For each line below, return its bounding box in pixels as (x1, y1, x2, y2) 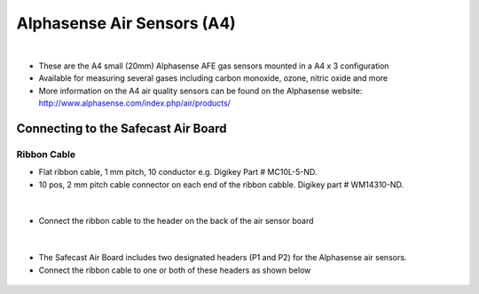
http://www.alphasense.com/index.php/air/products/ (38, 98, 231, 108)
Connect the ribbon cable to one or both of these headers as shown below (38, 265, 311, 275)
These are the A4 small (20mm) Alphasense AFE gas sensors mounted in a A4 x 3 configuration (38, 60, 389, 71)
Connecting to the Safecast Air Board (16, 121, 227, 136)
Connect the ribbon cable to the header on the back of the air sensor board (38, 216, 314, 226)
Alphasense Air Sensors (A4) (16, 13, 237, 33)
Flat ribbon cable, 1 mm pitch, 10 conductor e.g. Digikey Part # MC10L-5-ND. (38, 167, 318, 178)
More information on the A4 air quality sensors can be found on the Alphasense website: (38, 85, 363, 96)
